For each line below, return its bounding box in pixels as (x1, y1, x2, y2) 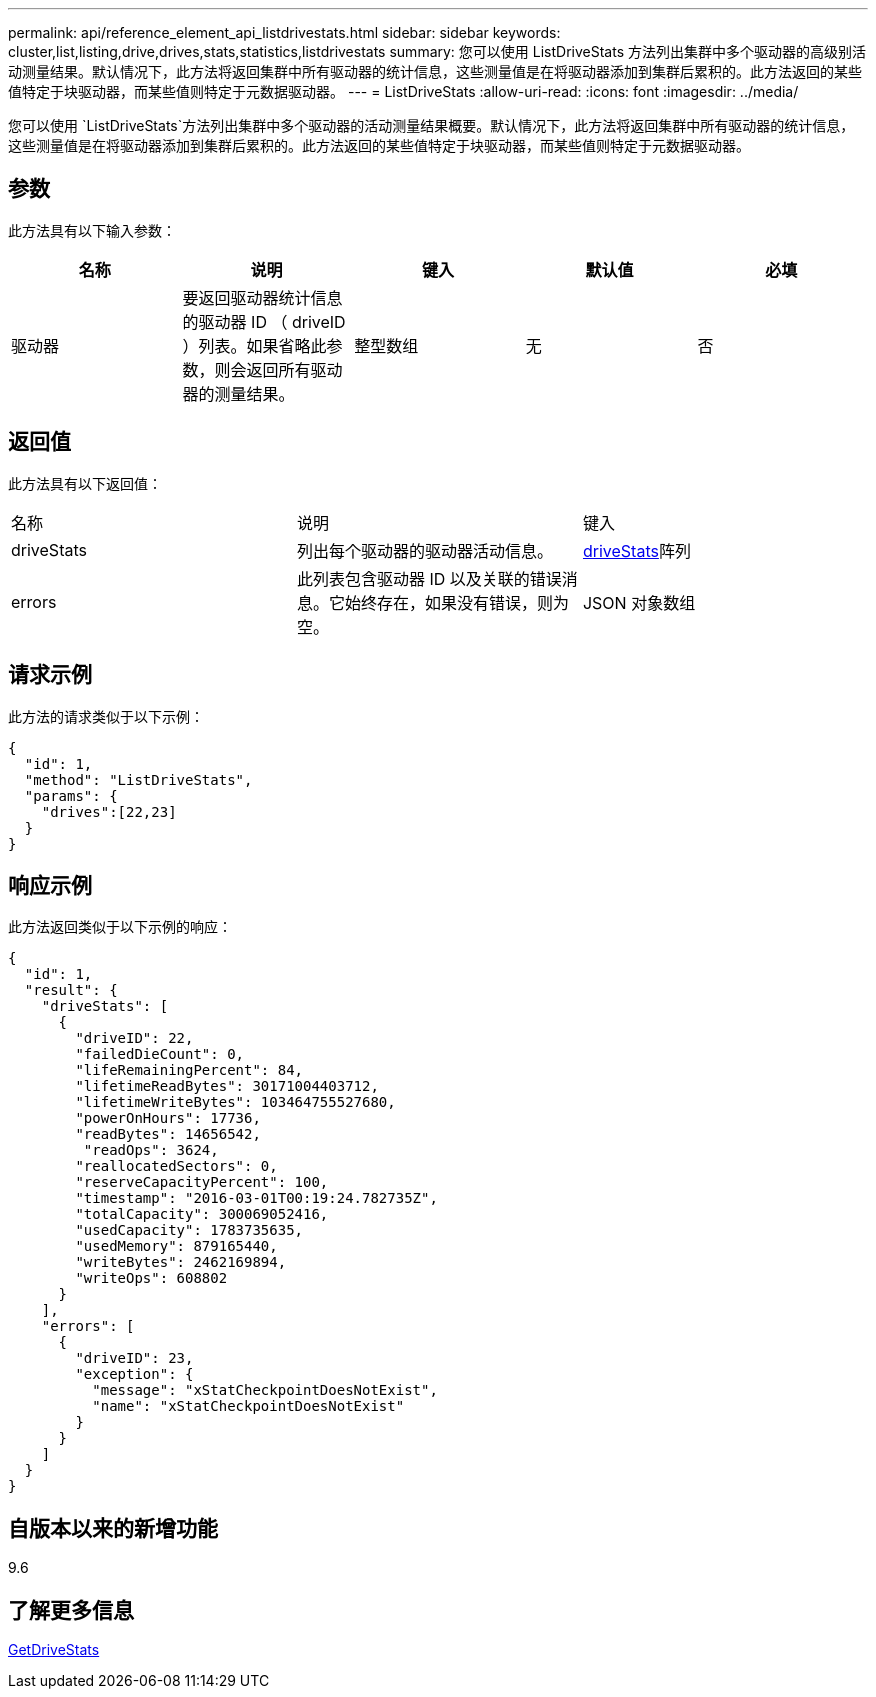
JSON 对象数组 (582, 592, 696, 613)
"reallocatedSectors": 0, (75, 1158, 278, 1175)
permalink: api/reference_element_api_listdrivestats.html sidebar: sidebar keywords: (8, 24, 561, 41)
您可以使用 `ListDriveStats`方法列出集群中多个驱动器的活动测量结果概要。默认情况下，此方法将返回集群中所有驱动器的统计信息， (8, 117, 855, 134)
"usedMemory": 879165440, (75, 1238, 278, 1255)
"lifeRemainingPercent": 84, (75, 1062, 304, 1079)
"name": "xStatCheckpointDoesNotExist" (92, 1398, 405, 1415)
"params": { (24, 787, 118, 804)
